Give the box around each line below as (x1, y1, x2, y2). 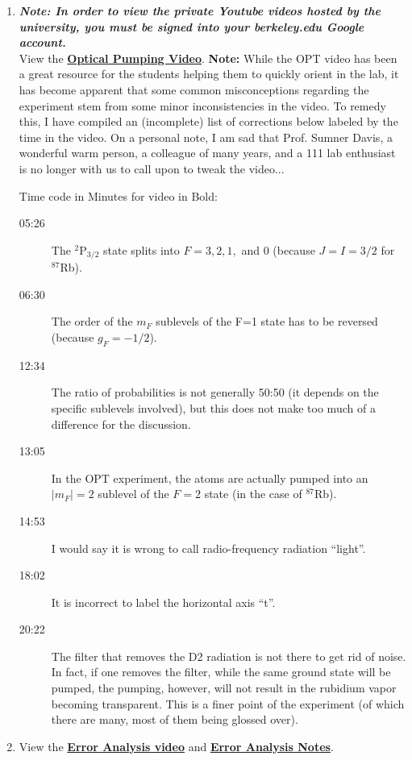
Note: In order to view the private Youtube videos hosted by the (19, 2, 381, 19)
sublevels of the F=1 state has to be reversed (156, 313, 378, 330)
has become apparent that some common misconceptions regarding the (19, 81, 369, 98)
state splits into (102, 241, 180, 258)
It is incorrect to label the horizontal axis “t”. (51, 593, 276, 610)
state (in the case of (204, 485, 302, 502)
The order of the (51, 313, 133, 330)
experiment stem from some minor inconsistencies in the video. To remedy (19, 97, 386, 114)
